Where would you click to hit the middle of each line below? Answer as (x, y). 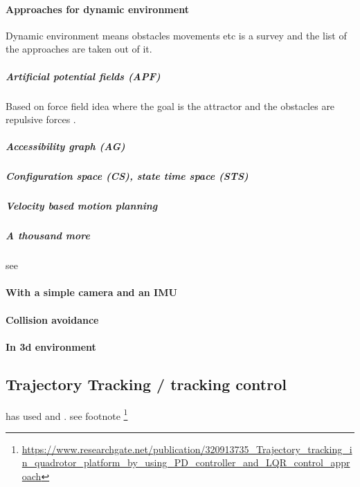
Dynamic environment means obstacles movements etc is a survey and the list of (176, 35)
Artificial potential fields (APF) (83, 76)
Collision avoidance (52, 319)
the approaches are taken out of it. (79, 49)
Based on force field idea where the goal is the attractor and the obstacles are (170, 105)
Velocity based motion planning (82, 206)
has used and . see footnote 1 (67, 414)
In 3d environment (51, 346)
